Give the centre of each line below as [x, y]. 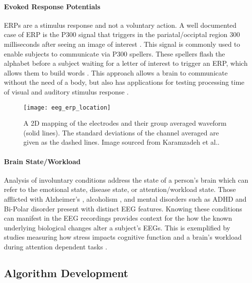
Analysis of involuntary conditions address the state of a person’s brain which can [126, 179]
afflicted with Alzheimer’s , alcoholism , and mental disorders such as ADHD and [125, 198]
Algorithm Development [66, 273]
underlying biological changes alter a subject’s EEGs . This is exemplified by [117, 227]
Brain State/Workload [42, 161]
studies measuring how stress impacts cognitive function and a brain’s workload [123, 237]
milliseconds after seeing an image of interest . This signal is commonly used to [122, 44]
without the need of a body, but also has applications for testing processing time [124, 82]
